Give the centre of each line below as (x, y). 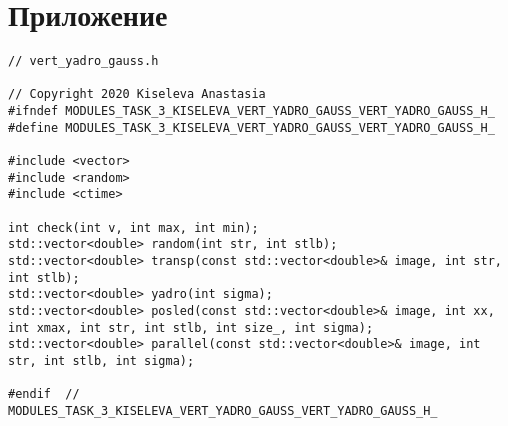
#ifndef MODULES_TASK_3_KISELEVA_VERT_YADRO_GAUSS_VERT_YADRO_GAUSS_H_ (251, 111)
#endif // (44, 394)
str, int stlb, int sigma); (101, 360)
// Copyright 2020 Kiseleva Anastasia (137, 94)
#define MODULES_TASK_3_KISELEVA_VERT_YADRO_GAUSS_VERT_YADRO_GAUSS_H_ (251, 127)
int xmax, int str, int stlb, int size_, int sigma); (191, 327)
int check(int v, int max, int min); (133, 227)
